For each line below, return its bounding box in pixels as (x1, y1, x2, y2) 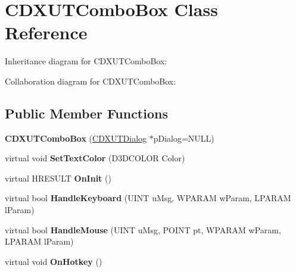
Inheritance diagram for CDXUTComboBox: (5, 55, 167, 67)
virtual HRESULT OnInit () (5, 171, 111, 184)
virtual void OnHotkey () (5, 255, 102, 267)
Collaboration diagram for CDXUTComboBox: (5, 74, 176, 87)
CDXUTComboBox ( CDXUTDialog (5, 132, 147, 144)
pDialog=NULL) (153, 132, 214, 144)
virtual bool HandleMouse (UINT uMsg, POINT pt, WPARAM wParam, (5, 223, 281, 236)
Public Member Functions (5, 104, 168, 122)
